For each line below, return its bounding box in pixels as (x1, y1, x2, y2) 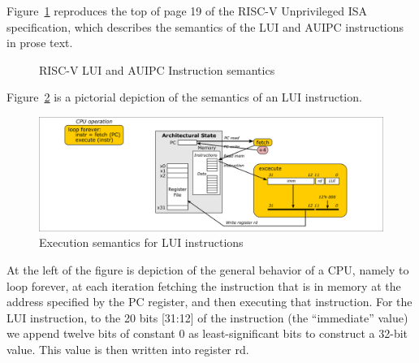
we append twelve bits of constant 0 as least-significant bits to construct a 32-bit (6, 325, 408, 342)
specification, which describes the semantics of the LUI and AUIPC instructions (6, 18, 404, 35)
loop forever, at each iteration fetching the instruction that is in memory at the (6, 277, 401, 294)
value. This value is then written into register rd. (6, 340, 249, 357)
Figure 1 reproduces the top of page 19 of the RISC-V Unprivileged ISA (6, 2, 367, 19)
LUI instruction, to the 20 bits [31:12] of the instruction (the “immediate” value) (6, 309, 408, 326)
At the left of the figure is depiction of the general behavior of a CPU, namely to (6, 261, 409, 278)
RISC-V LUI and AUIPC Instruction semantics (39, 61, 275, 78)
